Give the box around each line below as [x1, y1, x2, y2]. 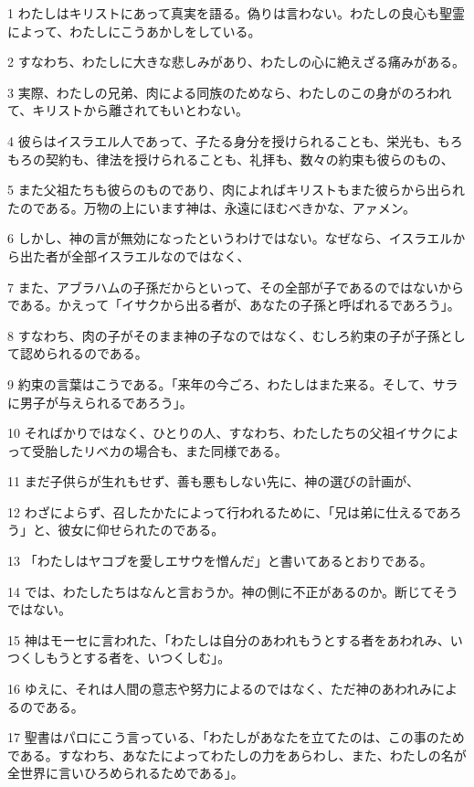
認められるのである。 [19, 344, 148, 363]
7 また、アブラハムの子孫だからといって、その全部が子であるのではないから [7, 277, 464, 296]
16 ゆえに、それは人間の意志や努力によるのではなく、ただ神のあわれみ [7, 679, 433, 698]
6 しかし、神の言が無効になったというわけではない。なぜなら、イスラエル [7, 229, 453, 248]
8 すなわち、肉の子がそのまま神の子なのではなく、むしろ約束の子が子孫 [7, 325, 440, 345]
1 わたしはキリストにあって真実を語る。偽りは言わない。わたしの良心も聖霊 [7, 4, 465, 22]
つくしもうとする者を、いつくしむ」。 [7, 648, 231, 667]
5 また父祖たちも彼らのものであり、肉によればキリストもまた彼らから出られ [7, 180, 465, 199]
